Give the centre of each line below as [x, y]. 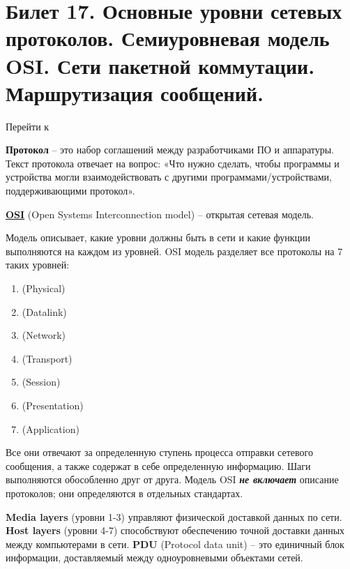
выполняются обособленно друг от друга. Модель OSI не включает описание [172, 479]
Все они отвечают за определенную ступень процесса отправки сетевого [159, 452]
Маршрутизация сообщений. [135, 92]
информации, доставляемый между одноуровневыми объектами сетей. [154, 557]
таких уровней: [38, 265]
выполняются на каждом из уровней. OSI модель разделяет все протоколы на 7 [174, 251]
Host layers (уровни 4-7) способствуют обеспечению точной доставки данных [175, 530]
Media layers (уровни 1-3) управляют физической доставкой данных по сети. [174, 516]
